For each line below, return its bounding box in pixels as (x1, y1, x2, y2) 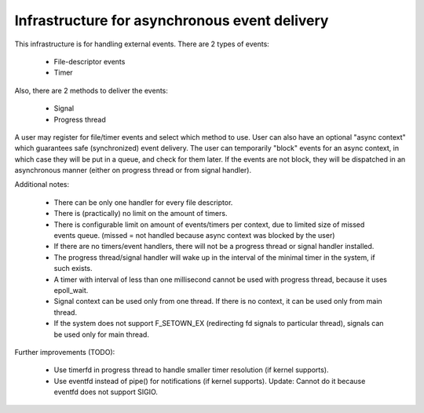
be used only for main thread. (53, 330, 149, 339)
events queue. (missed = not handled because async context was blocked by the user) (53, 231, 335, 240)
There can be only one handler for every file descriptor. (53, 197, 233, 207)
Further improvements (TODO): (14, 347, 115, 356)
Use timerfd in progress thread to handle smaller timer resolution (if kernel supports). (53, 365, 329, 375)
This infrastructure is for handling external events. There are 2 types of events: (14, 39, 270, 49)
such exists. (53, 264, 93, 273)
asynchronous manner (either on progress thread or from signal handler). (14, 166, 252, 175)
